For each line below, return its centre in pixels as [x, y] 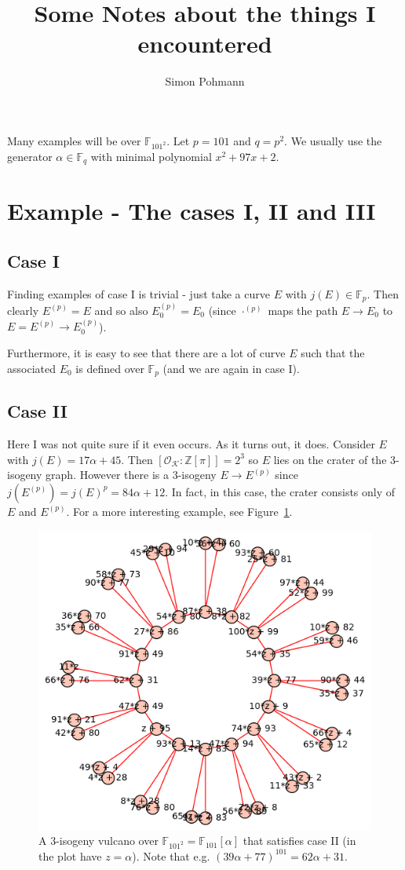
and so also [121, 310]
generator [30, 156]
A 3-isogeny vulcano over [99, 841]
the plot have [70, 855]
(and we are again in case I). [231, 368]
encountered [205, 44]
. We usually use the [333, 140]
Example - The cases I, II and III [192, 211]
